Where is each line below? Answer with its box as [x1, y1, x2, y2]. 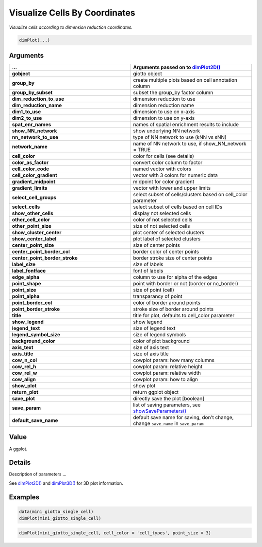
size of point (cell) [133, 287, 175, 293]
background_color [12, 338, 55, 345]
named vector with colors [133, 165, 192, 172]
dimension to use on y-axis [133, 115, 195, 122]
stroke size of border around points [133, 306, 213, 312]
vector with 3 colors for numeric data [133, 172, 218, 179]
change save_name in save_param [133, 420, 204, 427]
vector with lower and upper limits [133, 185, 211, 192]
